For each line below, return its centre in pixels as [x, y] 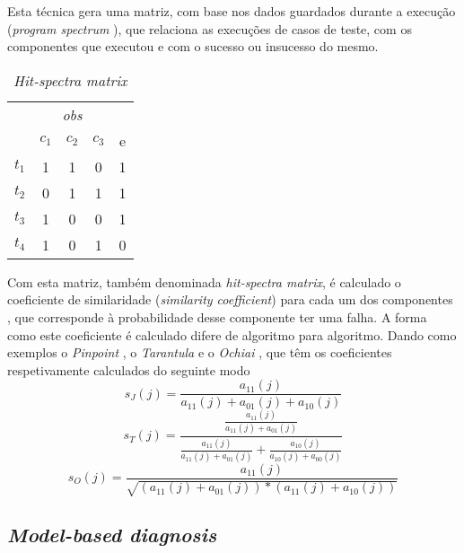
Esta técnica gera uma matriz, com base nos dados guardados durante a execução [232, 11]
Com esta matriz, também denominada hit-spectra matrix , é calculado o [204, 281]
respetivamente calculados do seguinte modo [129, 369]
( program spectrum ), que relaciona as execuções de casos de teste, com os [210, 28]
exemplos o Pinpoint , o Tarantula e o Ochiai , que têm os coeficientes [200, 352]
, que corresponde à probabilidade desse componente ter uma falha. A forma [217, 316]
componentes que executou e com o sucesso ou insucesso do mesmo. [193, 46]
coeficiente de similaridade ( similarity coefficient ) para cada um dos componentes [230, 299]
